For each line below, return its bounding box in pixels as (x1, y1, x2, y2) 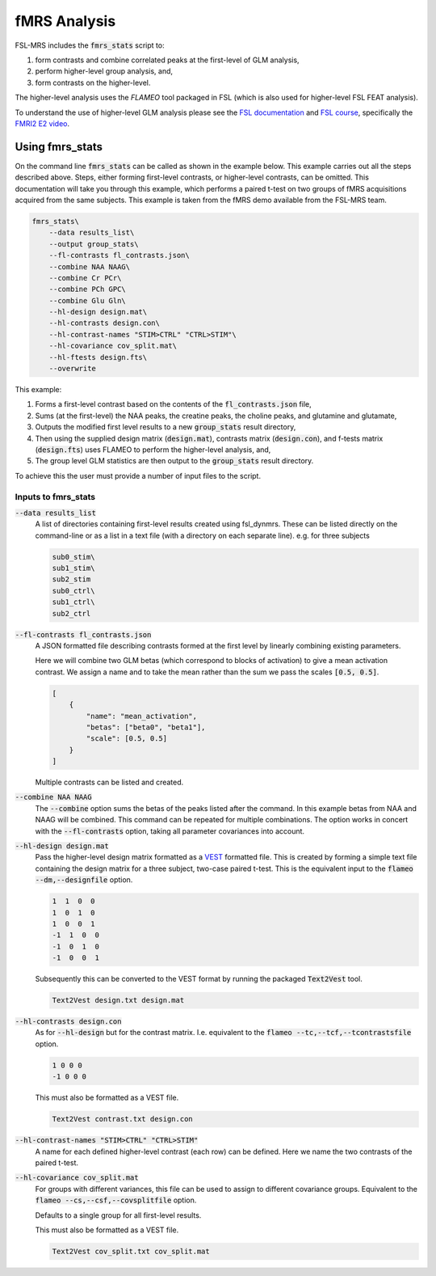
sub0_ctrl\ (52, 586, 95, 595)
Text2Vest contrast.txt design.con (52, 1114, 193, 1124)
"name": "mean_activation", (86, 712, 198, 720)
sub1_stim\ (52, 564, 95, 573)
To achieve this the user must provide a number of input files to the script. (15, 471, 262, 480)
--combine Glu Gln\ (48, 296, 127, 305)
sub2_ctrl (52, 609, 91, 618)
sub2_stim (52, 575, 91, 584)
